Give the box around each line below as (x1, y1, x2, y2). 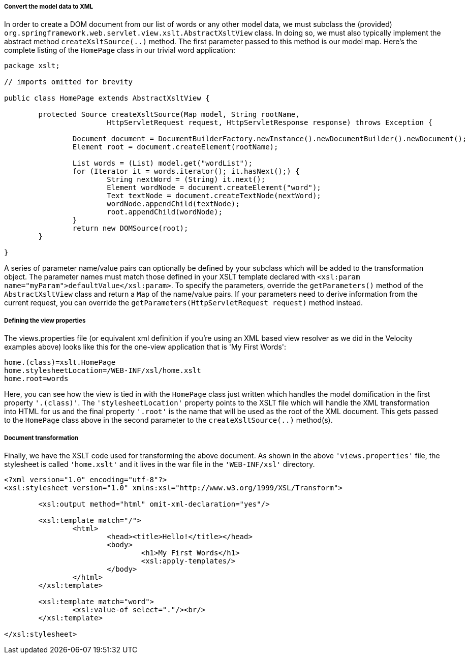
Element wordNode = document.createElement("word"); (107, 183, 321, 192)
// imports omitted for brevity (4, 78, 133, 86)
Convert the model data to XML (4, 3, 93, 10)
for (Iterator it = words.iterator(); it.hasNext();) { (72, 167, 300, 176)
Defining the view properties (4, 317, 86, 324)
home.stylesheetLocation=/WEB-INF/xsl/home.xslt (4, 366, 201, 375)
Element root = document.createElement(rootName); (72, 143, 278, 151)
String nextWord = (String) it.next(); (107, 175, 266, 184)
